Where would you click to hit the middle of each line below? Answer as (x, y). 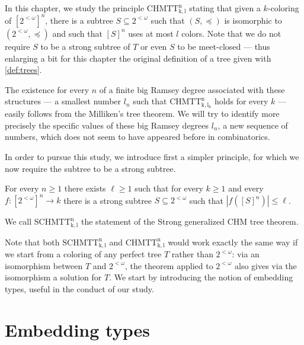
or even (154, 46)
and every (246, 188)
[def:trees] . (23, 70)
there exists (85, 188)
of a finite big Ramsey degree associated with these (192, 89)
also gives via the (265, 265)
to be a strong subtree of (85, 46)
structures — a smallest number (63, 101)
